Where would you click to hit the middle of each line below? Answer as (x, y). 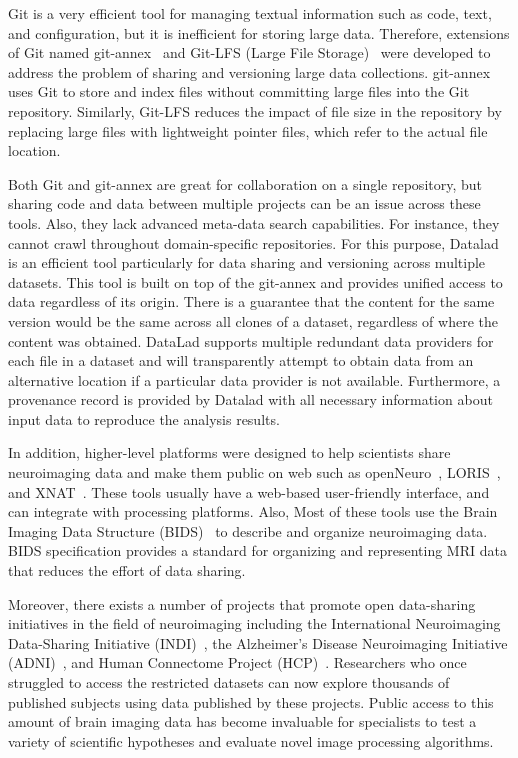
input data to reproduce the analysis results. (144, 418)
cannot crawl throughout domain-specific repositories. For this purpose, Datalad (253, 242)
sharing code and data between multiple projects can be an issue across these (244, 203)
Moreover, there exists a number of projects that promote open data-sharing (242, 603)
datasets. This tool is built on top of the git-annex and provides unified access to (255, 281)
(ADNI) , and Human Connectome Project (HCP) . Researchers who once (237, 662)
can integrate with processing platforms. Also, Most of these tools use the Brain (253, 511)
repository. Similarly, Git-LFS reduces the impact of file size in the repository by (255, 110)
